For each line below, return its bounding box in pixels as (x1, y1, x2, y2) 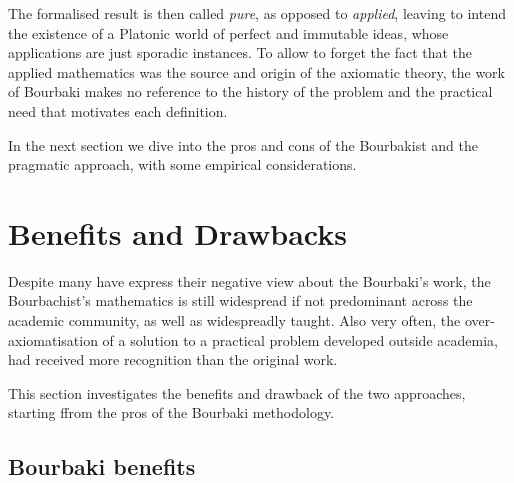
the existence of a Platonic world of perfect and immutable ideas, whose (8, 22, 449, 43)
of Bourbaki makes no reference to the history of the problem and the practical (8, 81, 493, 102)
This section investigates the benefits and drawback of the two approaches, (8, 382, 466, 403)
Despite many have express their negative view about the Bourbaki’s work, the (8, 270, 491, 291)
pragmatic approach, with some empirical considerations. (8, 154, 357, 175)
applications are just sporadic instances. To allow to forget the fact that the (8, 42, 473, 63)
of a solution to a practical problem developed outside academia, (102, 329, 498, 350)
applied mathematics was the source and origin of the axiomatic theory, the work (8, 61, 505, 82)
